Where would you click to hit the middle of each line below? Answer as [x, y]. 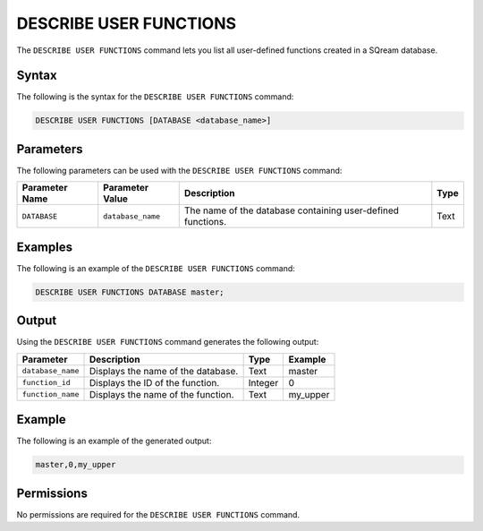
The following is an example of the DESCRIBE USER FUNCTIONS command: [156, 268]
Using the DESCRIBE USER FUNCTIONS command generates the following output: [168, 342]
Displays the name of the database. [164, 371]
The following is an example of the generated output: [114, 441]
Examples [45, 247]
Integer [263, 382]
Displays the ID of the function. [154, 382]
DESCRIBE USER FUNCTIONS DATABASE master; [130, 292]
